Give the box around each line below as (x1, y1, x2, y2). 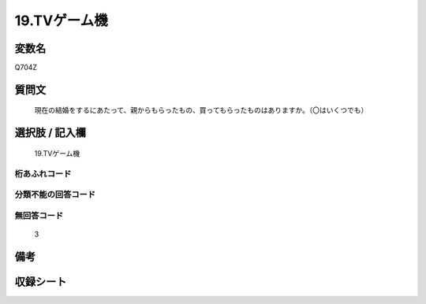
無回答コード (14, 209, 64, 221)
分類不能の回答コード (14, 189, 96, 200)
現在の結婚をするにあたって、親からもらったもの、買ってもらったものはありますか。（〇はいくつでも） (34, 106, 368, 115)
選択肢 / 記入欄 (14, 126, 87, 139)
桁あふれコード (14, 168, 72, 179)
